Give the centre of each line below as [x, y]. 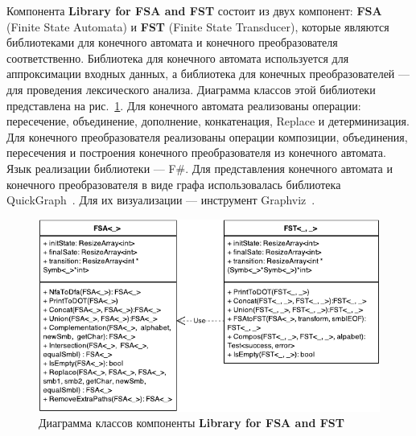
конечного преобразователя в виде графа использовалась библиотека [174, 184]
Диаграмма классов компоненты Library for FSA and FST [192, 423]
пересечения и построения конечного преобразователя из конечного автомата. [196, 152]
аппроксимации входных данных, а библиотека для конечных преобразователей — [208, 74]
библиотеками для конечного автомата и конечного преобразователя [172, 42]
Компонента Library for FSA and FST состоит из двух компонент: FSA [194, 10]
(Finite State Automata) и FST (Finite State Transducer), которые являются [198, 26]
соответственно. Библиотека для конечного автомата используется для [178, 58]
